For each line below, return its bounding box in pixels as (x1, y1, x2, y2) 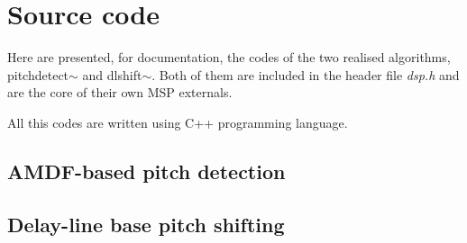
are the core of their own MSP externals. (7, 83, 233, 102)
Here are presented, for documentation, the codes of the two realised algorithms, (7, 48, 451, 67)
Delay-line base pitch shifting (7, 210, 285, 238)
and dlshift (82, 65, 142, 84)
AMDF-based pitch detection (7, 157, 286, 184)
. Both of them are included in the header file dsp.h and (151, 65, 460, 84)
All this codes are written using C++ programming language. (7, 112, 348, 131)
